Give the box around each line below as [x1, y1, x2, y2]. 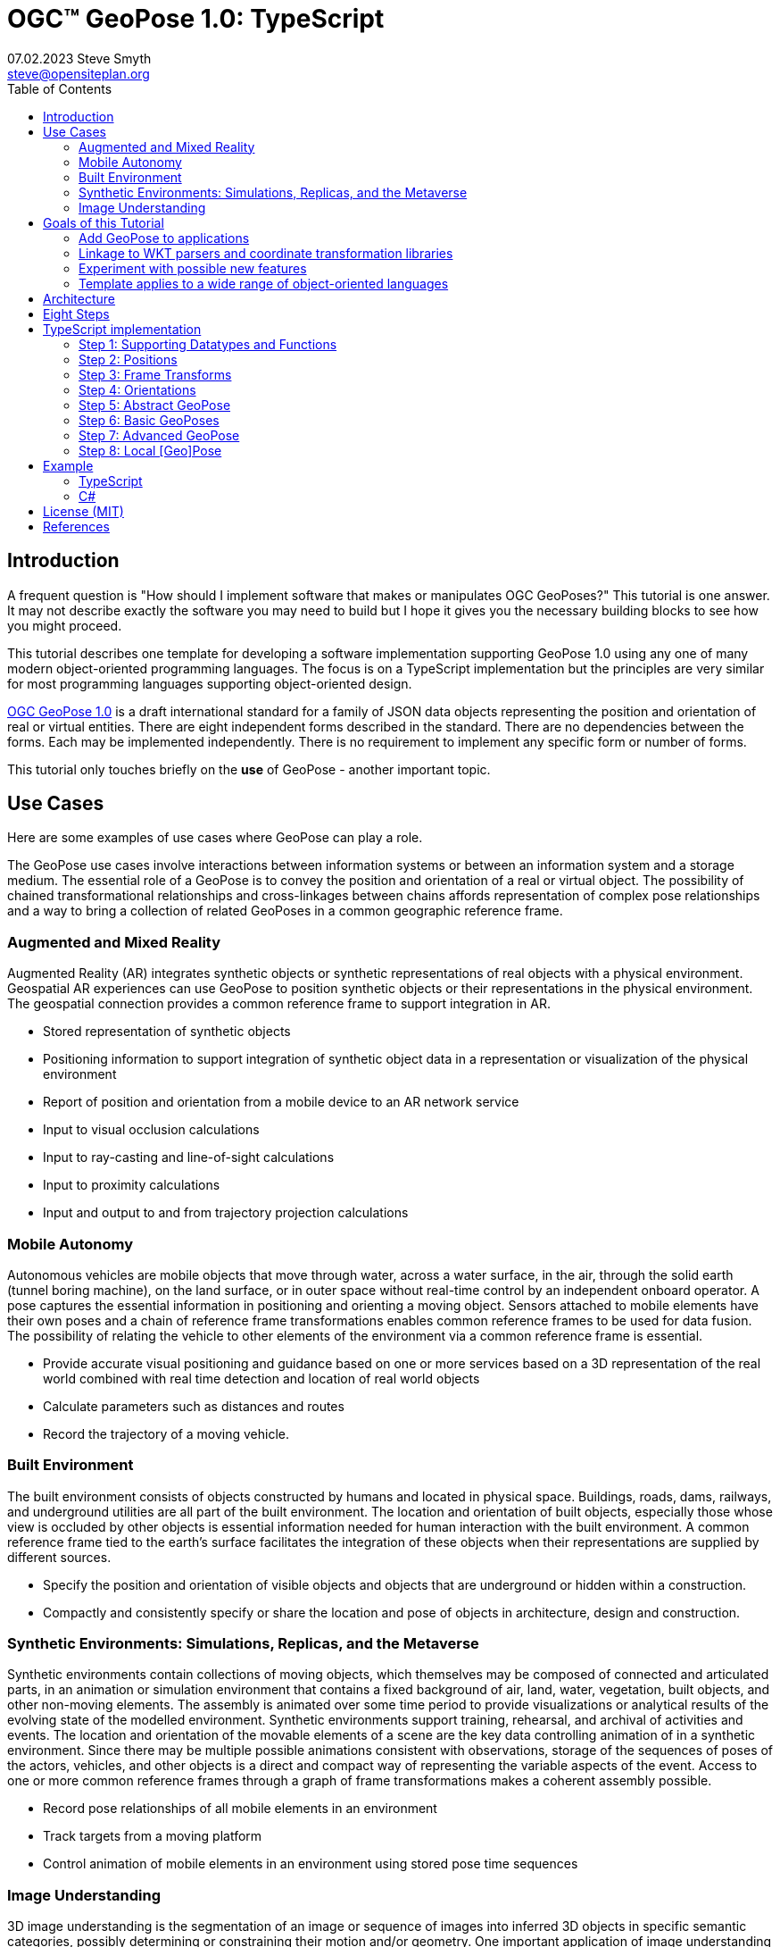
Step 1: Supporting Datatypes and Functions [79, 336, 337, 352]
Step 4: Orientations [79, 381, 196, 397]
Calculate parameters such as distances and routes [43, 1398, 344, 1414]
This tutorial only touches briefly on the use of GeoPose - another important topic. [7, 761, 491, 777]
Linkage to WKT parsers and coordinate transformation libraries [79, 245, 453, 261]
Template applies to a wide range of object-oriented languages [79, 275, 449, 291]
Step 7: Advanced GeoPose [79, 427, 240, 443]
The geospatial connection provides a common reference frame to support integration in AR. [7, 996, 551, 1012]
